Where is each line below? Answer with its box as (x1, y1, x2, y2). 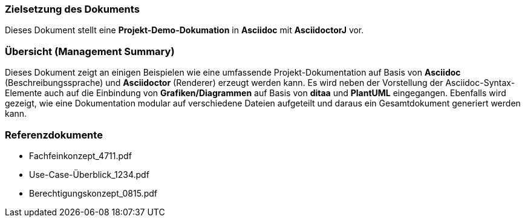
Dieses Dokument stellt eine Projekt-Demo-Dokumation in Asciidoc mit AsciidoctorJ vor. (5, 25, 364, 36)
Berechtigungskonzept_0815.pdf (29, 188, 157, 198)
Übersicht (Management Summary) (5, 45, 175, 57)
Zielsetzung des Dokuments (5, 3, 140, 15)
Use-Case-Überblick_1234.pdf (29, 169, 149, 180)
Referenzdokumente (5, 128, 103, 141)
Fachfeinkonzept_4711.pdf (29, 150, 132, 161)
